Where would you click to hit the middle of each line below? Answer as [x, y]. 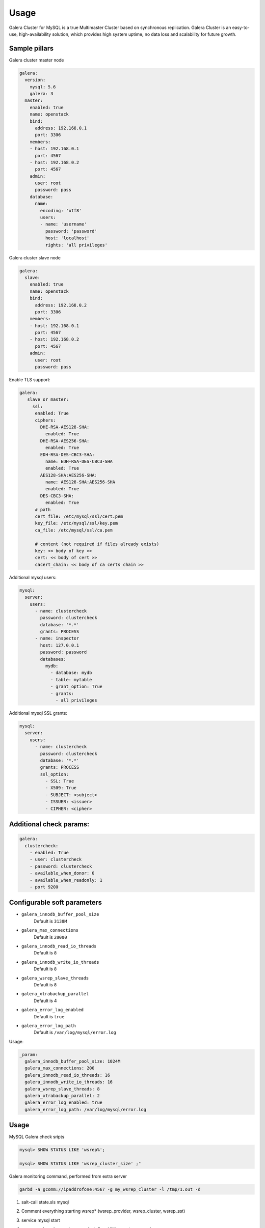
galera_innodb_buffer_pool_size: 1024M [73, 1061]
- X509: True [61, 788]
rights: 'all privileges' [76, 245]
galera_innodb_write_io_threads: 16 [69, 1082]
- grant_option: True [76, 687]
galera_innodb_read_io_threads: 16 [67, 1075]
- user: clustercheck [56, 859]
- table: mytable [71, 680]
